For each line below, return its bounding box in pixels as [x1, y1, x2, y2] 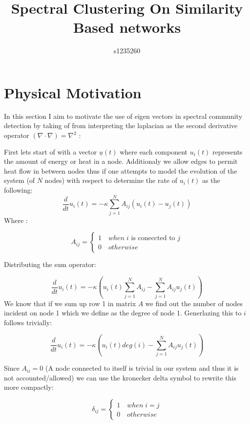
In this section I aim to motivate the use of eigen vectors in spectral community [4, 111, 243, 121]
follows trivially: [4, 317, 52, 327]
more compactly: [4, 382, 54, 392]
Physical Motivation [4, 82, 142, 102]
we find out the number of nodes [145, 298, 243, 308]
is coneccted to [131, 235, 175, 242]
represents [212, 146, 243, 156]
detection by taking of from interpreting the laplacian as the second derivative [4, 120, 238, 131]
